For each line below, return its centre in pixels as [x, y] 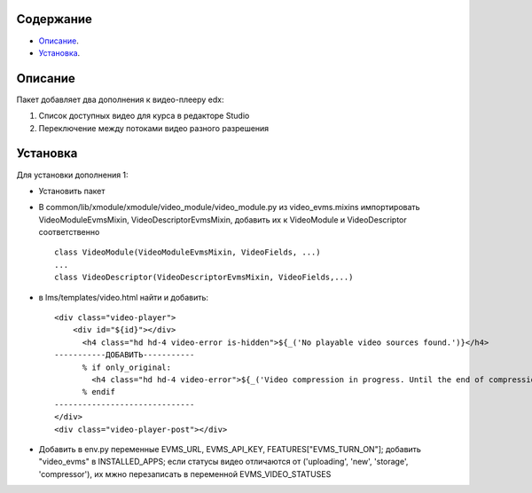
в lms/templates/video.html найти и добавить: [123, 297]
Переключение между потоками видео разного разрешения [154, 128]
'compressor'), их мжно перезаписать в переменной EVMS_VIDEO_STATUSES [185, 473]
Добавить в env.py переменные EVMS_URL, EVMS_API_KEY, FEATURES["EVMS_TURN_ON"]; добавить [230, 449]
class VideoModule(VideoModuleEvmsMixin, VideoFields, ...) [188, 252]
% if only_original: [127, 367]
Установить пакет [72, 191]
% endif [98, 392]
